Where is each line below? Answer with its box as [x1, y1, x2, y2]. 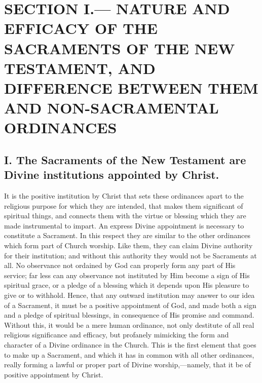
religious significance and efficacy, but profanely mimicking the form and [4, 329, 229, 340]
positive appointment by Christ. [4, 369, 103, 379]
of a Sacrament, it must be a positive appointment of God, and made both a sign [4, 299, 256, 310]
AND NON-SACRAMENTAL [4, 97, 219, 118]
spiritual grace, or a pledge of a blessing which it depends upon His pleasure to [4, 280, 249, 290]
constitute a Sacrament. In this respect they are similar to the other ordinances [4, 230, 250, 241]
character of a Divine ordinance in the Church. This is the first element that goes [4, 339, 256, 350]
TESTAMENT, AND [4, 57, 156, 78]
